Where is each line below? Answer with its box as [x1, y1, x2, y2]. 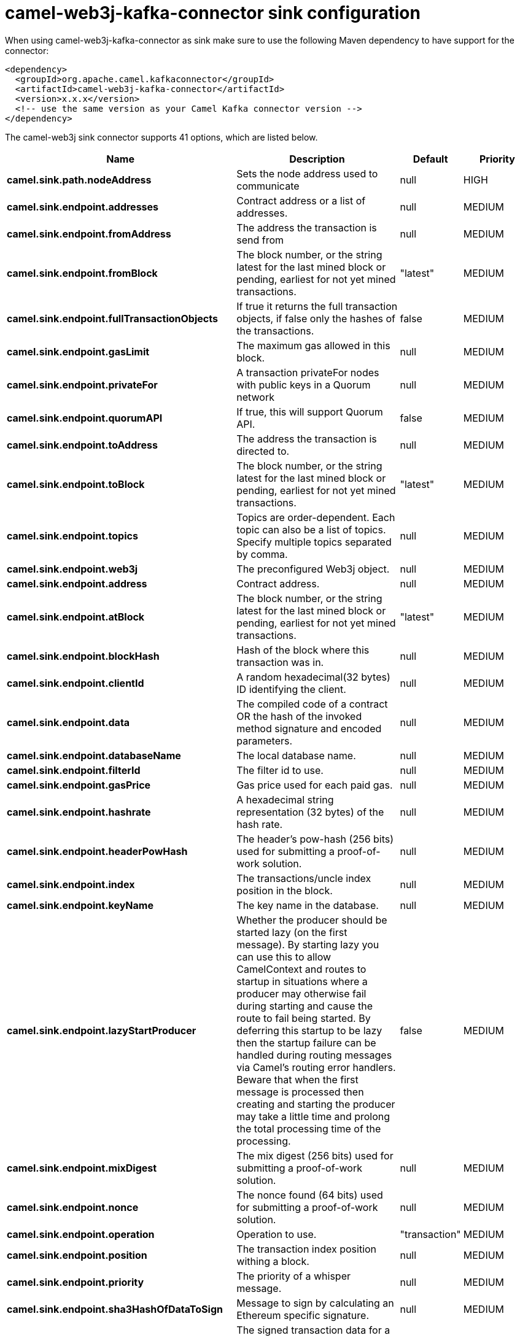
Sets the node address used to [236, 167, 378, 180]
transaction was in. [236, 655, 324, 668]
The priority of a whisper [236, 1269, 351, 1282]
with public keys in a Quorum [236, 378, 371, 391]
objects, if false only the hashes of [236, 312, 395, 325]
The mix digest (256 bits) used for [236, 1149, 394, 1162]
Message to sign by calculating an [236, 1296, 394, 1309]
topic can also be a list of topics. [236, 523, 386, 536]
